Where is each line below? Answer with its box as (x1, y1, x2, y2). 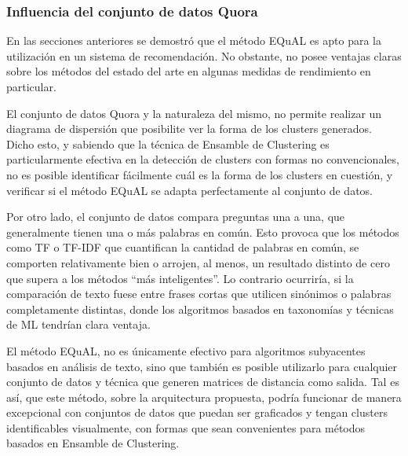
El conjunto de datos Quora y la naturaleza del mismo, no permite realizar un (6, 105, 382, 121)
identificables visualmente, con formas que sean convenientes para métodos (6, 419, 366, 436)
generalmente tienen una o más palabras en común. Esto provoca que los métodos (6, 223, 399, 240)
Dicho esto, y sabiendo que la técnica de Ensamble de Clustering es (6, 135, 330, 152)
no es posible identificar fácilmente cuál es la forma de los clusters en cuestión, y (6, 166, 393, 182)
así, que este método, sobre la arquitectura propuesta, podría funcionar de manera (6, 388, 402, 405)
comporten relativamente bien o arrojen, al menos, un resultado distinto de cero (6, 254, 390, 270)
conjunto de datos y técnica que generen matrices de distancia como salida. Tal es (6, 373, 399, 390)
